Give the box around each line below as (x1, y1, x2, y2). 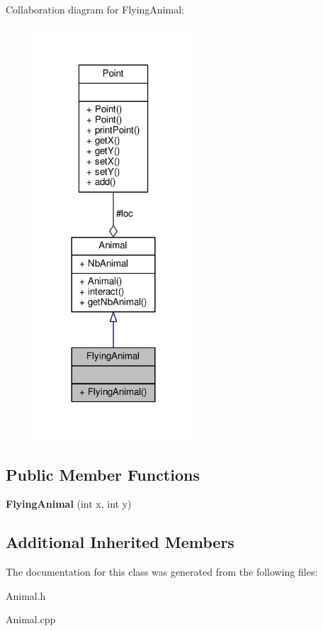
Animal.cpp (6, 612, 56, 627)
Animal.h (6, 588, 46, 603)
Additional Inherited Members (6, 531, 234, 553)
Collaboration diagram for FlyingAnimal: (6, 2, 184, 16)
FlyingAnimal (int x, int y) (6, 496, 132, 511)
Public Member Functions (6, 463, 200, 485)
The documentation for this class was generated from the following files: (6, 564, 318, 579)
